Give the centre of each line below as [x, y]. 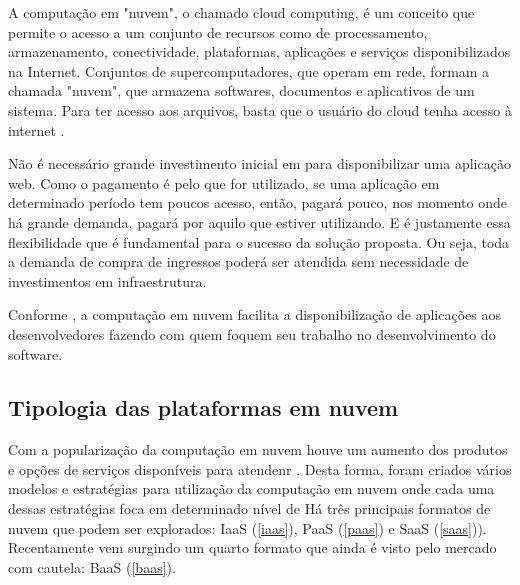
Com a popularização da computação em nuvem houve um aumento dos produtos [258, 449]
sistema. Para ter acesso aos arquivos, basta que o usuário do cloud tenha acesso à [260, 109]
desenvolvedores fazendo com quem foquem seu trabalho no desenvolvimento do [252, 333]
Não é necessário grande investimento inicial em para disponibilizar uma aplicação [259, 163]
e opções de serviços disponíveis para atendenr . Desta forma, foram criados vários [260, 468]
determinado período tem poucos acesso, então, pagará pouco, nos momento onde [257, 202]
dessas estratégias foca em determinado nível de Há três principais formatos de [249, 508]
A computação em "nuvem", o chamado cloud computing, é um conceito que [241, 12]
